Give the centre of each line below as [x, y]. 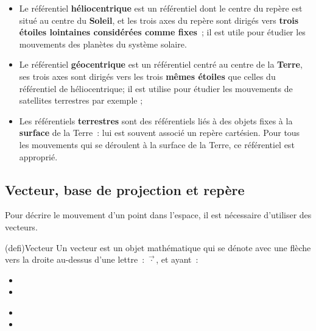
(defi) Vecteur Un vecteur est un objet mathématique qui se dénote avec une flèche [158, 247]
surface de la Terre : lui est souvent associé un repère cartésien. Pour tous [160, 133]
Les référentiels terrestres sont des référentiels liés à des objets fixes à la [156, 120]
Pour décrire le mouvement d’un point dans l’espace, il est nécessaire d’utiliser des [158, 215]
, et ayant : [177, 259]
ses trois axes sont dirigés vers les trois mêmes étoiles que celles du [147, 76]
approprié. [38, 156]
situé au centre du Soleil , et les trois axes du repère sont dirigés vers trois [159, 20]
